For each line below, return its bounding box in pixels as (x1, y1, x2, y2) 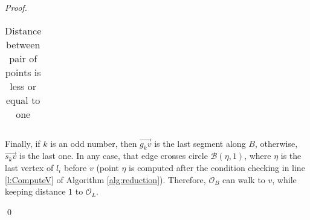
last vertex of (5, 161, 54, 173)
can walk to (222, 173, 265, 186)
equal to (5, 92, 40, 107)
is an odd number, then (50, 137, 137, 149)
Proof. (5, 1, 27, 13)
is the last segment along (154, 137, 246, 149)
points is (5, 65, 41, 79)
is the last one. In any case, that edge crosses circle (19, 149, 208, 162)
